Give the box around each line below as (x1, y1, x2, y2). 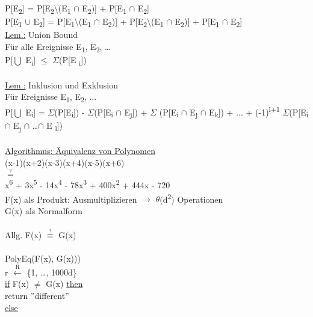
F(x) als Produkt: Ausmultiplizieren (5, 192, 137, 205)
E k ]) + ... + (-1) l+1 (208, 104, 280, 120)
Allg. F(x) (5, 229, 42, 241)
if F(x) (5, 277, 29, 290)
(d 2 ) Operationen (160, 191, 223, 205)
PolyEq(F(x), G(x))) (5, 252, 81, 265)
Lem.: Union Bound (5, 28, 78, 41)
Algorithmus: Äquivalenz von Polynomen (5, 144, 155, 156)
